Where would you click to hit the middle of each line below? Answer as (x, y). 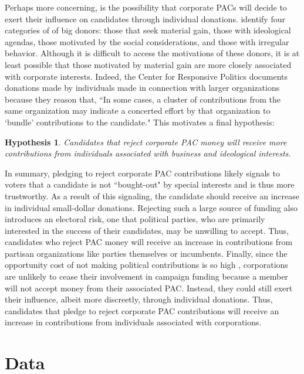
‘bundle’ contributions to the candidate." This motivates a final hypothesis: (140, 122)
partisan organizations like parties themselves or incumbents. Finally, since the (146, 253)
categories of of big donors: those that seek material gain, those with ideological (148, 30)
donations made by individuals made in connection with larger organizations (142, 88)
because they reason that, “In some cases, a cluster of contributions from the (143, 99)
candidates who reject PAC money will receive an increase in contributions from (149, 242)
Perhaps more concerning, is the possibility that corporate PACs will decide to (146, 7)
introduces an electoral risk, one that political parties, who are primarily (135, 219)
